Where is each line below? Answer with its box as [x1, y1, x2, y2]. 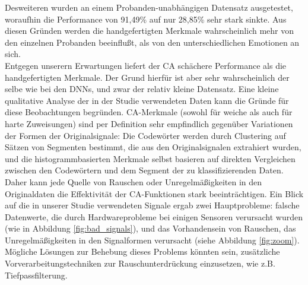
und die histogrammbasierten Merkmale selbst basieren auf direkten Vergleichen [5, 152, 296, 164]
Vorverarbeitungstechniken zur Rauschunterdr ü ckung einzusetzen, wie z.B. [5, 257, 275, 270]
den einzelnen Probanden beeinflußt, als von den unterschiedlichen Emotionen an [5, 36, 300, 48]
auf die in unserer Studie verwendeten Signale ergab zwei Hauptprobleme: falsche [5, 199, 300, 211]
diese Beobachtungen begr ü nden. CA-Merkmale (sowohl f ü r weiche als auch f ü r [5, 106, 293, 118]
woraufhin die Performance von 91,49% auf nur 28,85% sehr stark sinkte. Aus [5, 12, 287, 25]
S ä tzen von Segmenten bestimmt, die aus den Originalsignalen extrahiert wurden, [5, 141, 301, 153]
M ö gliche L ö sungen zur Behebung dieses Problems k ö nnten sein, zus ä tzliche [5, 245, 280, 258]
